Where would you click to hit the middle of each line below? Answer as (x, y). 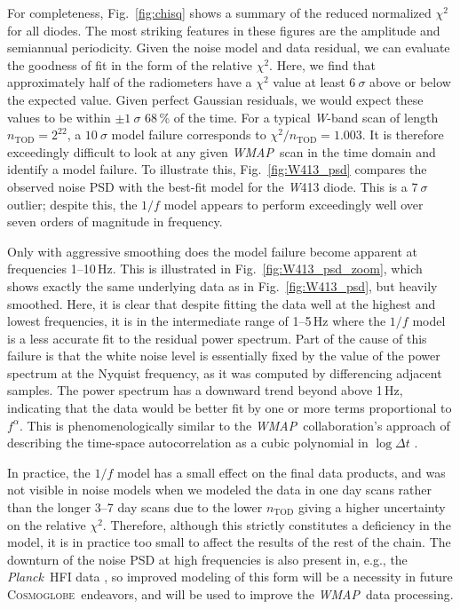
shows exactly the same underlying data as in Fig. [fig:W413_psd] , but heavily (222, 285)
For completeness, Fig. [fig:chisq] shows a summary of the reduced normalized (219, 12)
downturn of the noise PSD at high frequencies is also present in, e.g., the (207, 559)
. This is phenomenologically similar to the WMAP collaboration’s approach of (234, 425)
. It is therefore (403, 134)
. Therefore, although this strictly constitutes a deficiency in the (277, 524)
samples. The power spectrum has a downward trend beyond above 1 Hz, (205, 390)
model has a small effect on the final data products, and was (281, 472)
